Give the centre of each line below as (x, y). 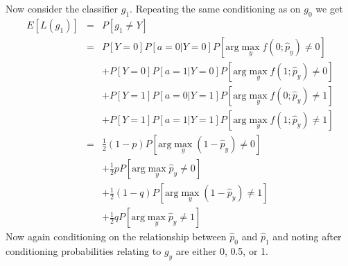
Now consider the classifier (62, 8)
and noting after (307, 236)
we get (329, 8)
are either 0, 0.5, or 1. (222, 250)
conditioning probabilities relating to (84, 250)
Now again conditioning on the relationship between (116, 236)
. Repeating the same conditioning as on (215, 8)
